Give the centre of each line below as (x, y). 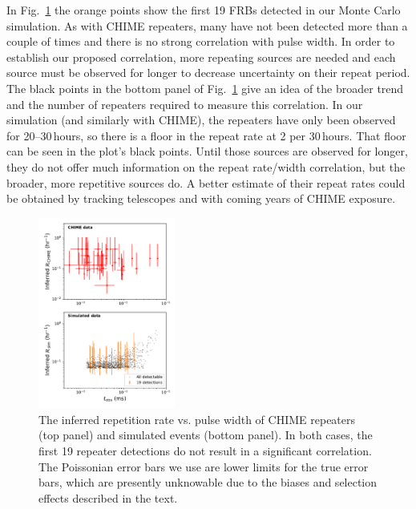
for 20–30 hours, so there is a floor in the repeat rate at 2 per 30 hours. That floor (206, 135)
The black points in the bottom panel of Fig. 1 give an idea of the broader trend (205, 88)
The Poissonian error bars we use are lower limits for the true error (204, 466)
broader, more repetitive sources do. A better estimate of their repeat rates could (206, 182)
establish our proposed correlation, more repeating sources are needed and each (201, 57)
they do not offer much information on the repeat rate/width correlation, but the (206, 166)
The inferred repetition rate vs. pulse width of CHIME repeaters (197, 419)
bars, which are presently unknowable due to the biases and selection (208, 482)
